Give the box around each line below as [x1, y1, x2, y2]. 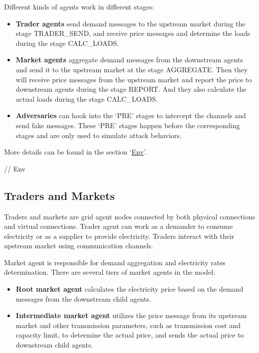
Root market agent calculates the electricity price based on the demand [15, 284, 244, 294]
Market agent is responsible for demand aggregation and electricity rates [4, 257, 226, 267]
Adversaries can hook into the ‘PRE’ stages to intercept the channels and [15, 110, 246, 121]
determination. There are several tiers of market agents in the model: [4, 267, 216, 277]
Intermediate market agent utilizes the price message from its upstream [15, 310, 247, 321]
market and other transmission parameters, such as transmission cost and [15, 320, 241, 330]
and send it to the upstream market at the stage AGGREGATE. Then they [15, 64, 248, 74]
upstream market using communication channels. [4, 240, 153, 251]
